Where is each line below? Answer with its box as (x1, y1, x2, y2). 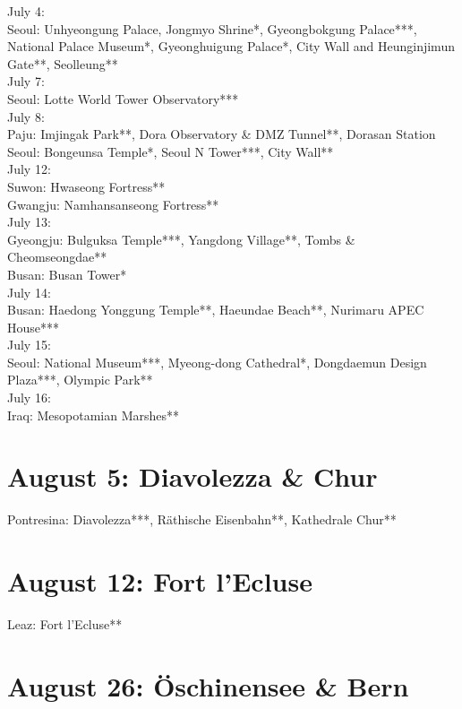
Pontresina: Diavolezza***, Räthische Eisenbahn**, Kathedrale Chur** (7, 510, 397, 529)
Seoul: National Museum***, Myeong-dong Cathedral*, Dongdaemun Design (7, 352, 427, 371)
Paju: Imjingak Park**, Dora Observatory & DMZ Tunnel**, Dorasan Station (7, 125, 436, 143)
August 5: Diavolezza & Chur (7, 458, 378, 495)
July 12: (7, 160, 51, 178)
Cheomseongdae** (7, 247, 107, 266)
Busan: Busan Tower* (7, 264, 127, 283)
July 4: (7, 2, 45, 20)
